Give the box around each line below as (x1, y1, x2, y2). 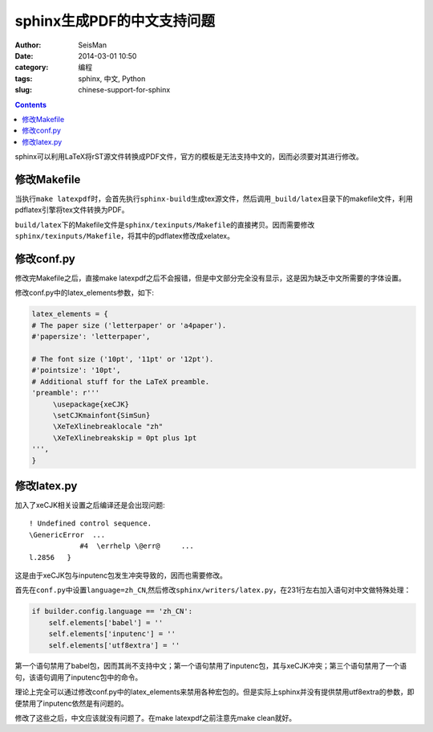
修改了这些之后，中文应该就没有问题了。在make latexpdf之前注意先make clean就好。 (14, 714, 297, 723)
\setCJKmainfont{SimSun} (52, 411, 151, 419)
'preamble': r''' (31, 388, 100, 398)
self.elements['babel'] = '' (48, 618, 164, 627)
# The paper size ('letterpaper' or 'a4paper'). (31, 321, 227, 329)
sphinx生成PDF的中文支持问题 (14, 12, 216, 30)
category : (14, 63, 49, 72)
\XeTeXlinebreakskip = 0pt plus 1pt (52, 433, 197, 442)
